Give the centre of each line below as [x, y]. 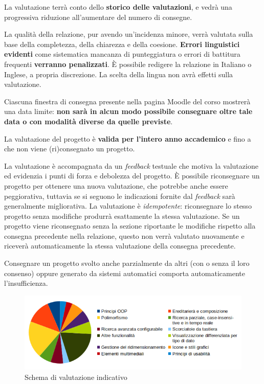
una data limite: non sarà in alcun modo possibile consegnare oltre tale [128, 111]
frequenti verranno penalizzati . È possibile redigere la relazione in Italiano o [128, 64]
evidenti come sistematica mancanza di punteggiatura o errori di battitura [122, 54]
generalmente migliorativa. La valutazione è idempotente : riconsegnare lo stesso [128, 206]
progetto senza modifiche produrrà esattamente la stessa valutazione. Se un [122, 216]
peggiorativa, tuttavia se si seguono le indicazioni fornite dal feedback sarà [120, 196]
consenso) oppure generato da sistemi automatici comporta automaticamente [125, 273]
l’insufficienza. [26, 283]
